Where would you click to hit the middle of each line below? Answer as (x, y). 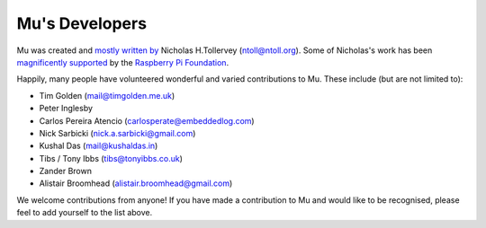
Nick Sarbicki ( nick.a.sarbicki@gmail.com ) (117, 133)
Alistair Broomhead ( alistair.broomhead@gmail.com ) (136, 183)
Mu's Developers (82, 23)
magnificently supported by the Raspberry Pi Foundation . (123, 62)
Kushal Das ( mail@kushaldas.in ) (99, 146)
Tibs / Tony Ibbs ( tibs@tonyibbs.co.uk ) (111, 158)
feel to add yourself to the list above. (85, 213)
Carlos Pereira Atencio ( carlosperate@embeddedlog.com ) (147, 120)
